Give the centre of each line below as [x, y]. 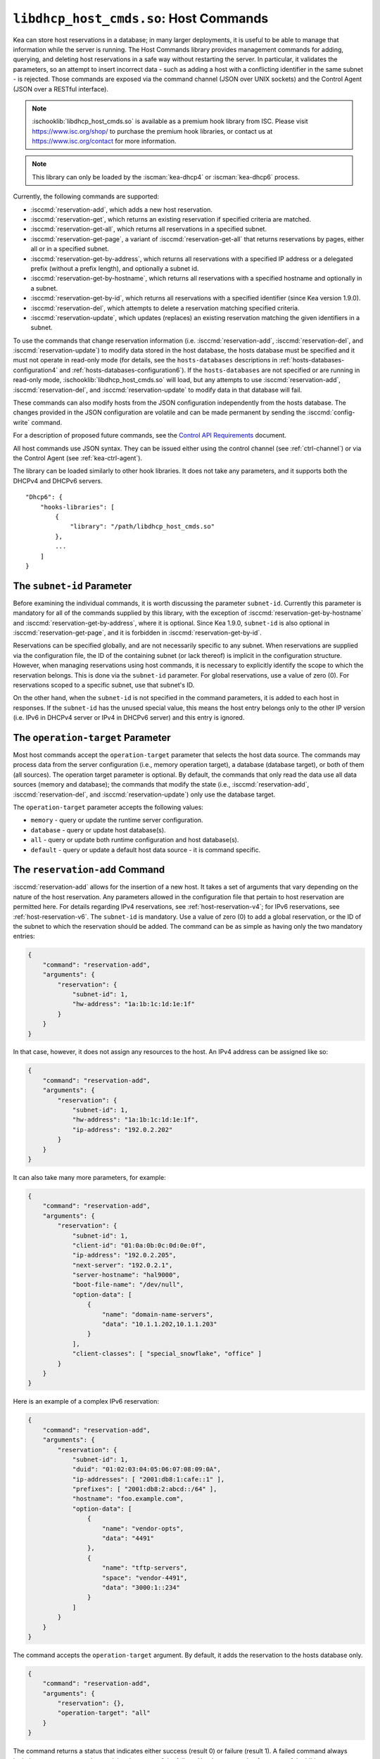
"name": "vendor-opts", [143, 1528]
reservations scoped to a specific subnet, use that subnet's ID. [104, 685]
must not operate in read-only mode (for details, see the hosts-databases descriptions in [145, 360]
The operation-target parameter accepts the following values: [108, 807]
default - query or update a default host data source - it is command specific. [146, 850]
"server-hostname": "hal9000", [126, 1275]
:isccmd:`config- [331, 412]
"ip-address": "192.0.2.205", [124, 1255]
